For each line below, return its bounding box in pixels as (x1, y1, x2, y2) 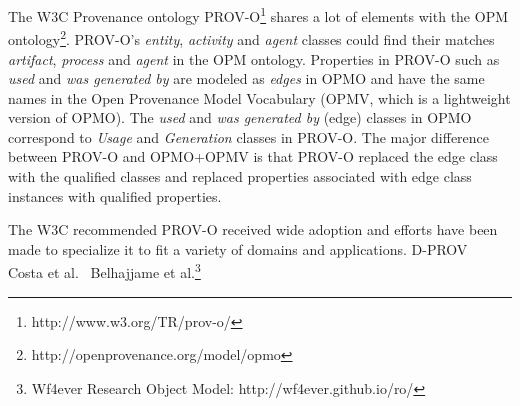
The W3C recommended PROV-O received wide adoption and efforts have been (8, 219, 498, 240)
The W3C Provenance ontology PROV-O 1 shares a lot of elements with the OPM (8, 3, 509, 26)
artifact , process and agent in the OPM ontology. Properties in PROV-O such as (8, 48, 500, 69)
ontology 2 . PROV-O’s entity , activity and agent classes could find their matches (8, 26, 495, 49)
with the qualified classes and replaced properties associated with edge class (8, 166, 472, 187)
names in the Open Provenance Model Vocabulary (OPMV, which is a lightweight (8, 87, 511, 108)
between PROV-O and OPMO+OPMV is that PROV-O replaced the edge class (8, 146, 498, 167)
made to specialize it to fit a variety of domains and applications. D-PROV (8, 238, 468, 259)
